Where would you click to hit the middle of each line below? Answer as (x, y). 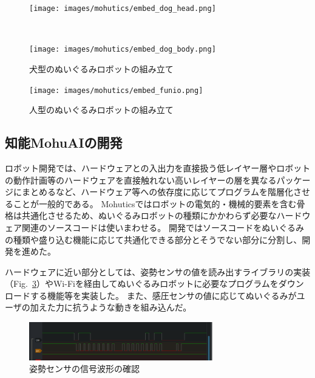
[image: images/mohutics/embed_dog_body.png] (123, 50)
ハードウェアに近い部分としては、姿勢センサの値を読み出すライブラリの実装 (158, 271)
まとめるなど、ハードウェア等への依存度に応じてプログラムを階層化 (157, 192)
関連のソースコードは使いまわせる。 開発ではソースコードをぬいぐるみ (163, 227)
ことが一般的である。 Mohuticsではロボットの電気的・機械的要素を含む (155, 203)
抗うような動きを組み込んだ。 (132, 307)
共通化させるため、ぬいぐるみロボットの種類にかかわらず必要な (149, 215)
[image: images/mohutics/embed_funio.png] (116, 90)
